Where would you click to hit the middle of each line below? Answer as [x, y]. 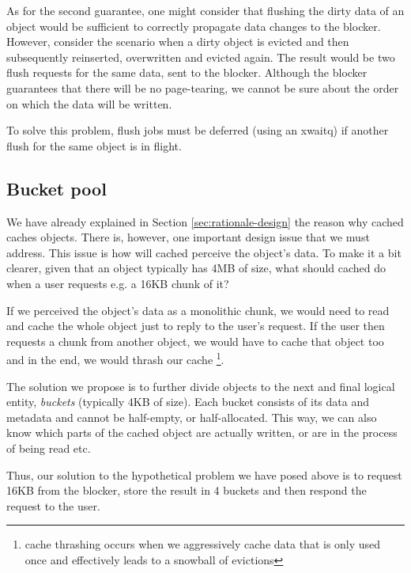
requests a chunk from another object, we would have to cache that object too [195, 341]
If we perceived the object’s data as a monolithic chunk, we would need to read [198, 310]
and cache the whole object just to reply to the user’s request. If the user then [196, 326]
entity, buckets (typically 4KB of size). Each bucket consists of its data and [188, 402]
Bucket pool [57, 188]
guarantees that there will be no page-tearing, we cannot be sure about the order [203, 87]
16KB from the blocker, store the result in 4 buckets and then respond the [187, 490]
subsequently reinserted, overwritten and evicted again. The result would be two [201, 57]
